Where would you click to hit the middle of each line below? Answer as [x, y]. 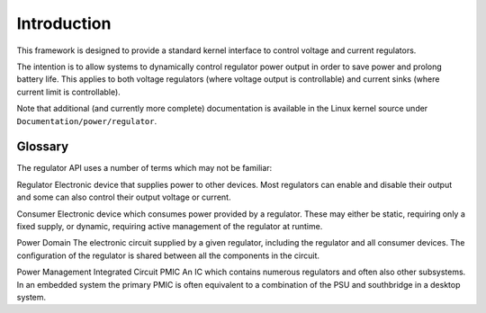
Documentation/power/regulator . [87, 121]
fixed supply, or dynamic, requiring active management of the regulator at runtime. [170, 226]
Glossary [43, 147]
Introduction [64, 23]
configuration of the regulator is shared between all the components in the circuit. [168, 255]
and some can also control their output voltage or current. [124, 197]
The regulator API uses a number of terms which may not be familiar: [144, 168]
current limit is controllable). [68, 92]
